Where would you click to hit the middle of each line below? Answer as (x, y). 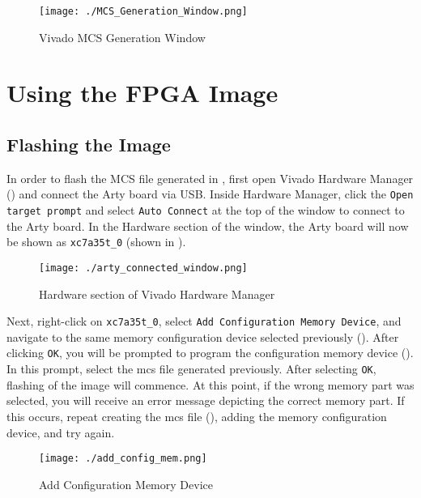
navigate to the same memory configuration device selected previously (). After (203, 336)
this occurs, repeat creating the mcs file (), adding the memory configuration (197, 416)
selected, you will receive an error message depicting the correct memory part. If (206, 400)
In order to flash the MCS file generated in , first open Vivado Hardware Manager (210, 178)
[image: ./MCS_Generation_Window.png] (143, 11)
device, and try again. (61, 432)
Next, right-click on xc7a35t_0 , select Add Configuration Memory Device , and (204, 321)
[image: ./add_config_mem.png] (123, 459)
